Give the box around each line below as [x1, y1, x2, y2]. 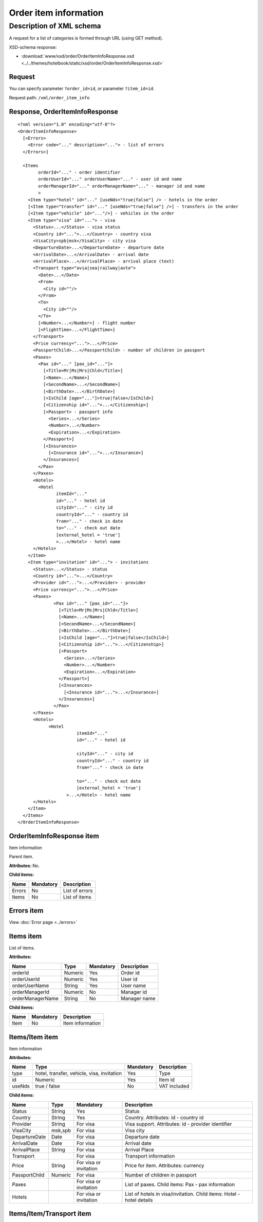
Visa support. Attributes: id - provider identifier [125, 1120, 232, 1127]
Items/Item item [9, 1033, 58, 1041]
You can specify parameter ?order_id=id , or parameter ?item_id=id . [9, 86, 155, 91]
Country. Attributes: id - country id [125, 1114, 204, 1121]
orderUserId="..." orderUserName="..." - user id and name [38, 176, 182, 182]
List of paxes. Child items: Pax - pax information [125, 1181, 235, 1188]
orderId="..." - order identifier [38, 170, 121, 175]
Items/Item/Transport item [9, 1210, 92, 1218]
